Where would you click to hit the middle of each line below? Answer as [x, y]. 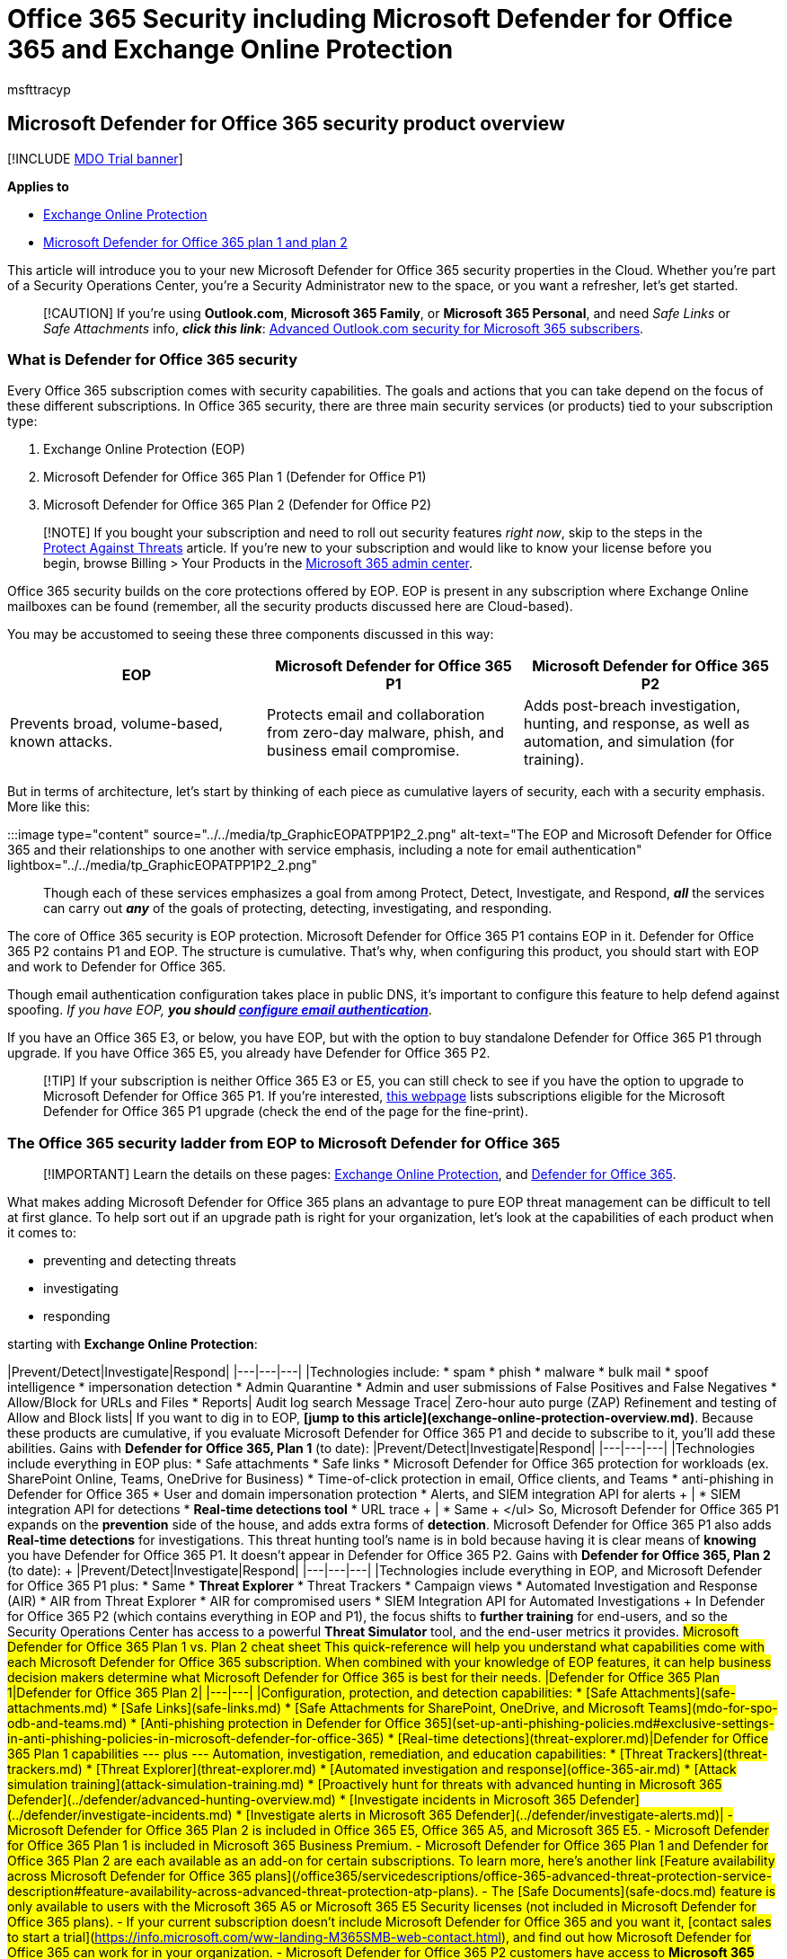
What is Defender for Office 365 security [153, 359]
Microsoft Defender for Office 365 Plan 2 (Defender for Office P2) [238, 505]
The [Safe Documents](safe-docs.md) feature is [633, 1892]
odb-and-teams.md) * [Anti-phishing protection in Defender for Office [214, 1724]
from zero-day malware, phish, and [385, 733]
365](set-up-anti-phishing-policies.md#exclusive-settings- [599, 1724]
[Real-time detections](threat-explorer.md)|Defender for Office [583, 1739]
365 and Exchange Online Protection [230, 49]
